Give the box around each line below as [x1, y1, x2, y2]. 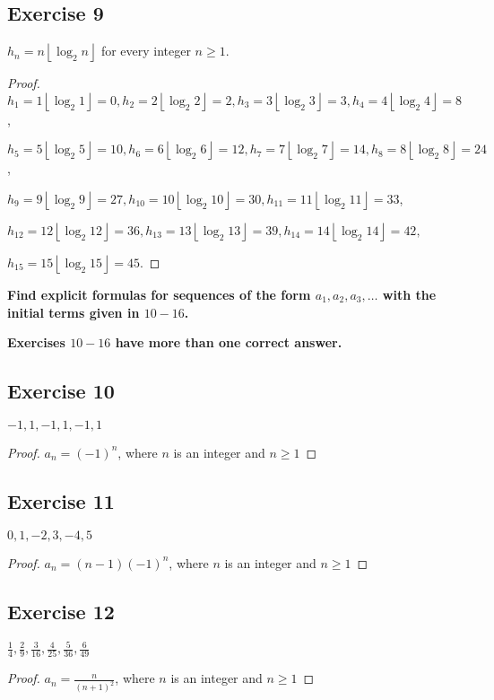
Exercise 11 [7, 486, 115, 514]
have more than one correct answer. [115, 333, 342, 352]
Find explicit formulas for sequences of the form [7, 284, 311, 303]
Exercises [7, 333, 65, 352]
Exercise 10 [7, 377, 115, 405]
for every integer [100, 41, 191, 60]
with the [382, 284, 437, 303]
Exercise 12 [7, 597, 115, 625]
